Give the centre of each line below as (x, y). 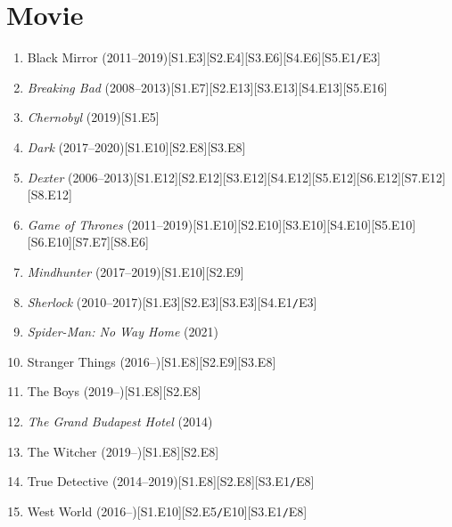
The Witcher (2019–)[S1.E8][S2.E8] (123, 451)
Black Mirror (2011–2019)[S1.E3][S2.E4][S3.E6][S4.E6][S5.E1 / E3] (204, 57)
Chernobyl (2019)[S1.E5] (93, 117)
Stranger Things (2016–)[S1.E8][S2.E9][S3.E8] (152, 361)
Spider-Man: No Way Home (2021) (123, 332)
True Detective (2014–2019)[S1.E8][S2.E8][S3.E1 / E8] (171, 481)
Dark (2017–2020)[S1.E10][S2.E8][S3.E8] (136, 146)
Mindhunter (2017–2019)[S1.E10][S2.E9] (136, 271)
